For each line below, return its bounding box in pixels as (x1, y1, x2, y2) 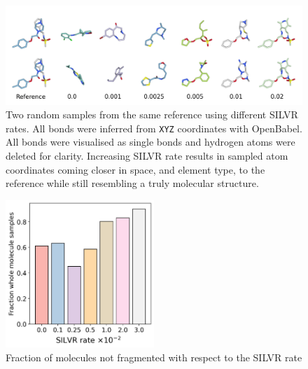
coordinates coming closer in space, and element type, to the (6, 162, 265, 176)
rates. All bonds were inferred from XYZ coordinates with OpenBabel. (6, 120, 302, 135)
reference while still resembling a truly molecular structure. (6, 176, 259, 190)
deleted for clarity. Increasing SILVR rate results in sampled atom (6, 148, 288, 163)
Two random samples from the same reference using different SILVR (6, 107, 298, 122)
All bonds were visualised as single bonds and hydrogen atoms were (6, 134, 295, 149)
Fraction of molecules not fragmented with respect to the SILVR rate (6, 350, 302, 365)
